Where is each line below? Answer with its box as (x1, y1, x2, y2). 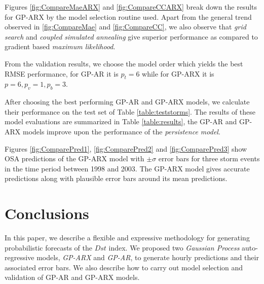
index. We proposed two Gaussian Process (108, 242, 240, 253)
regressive (5, 252, 34, 263)
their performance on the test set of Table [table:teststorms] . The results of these (5, 106, 256, 117)
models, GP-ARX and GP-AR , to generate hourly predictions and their (36, 252, 259, 263)
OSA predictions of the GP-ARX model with (5, 153, 144, 164)
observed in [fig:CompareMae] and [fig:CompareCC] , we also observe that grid (5, 21, 246, 32)
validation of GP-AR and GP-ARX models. (5, 272, 140, 282)
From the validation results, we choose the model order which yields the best (5, 58, 243, 68)
